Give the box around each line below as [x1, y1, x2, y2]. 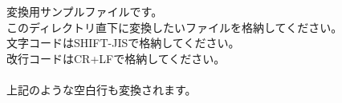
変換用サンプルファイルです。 [6, 3, 163, 19]
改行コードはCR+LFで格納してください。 [6, 50, 226, 66]
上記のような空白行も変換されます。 [6, 81, 197, 97]
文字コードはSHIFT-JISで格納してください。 [6, 34, 240, 51]
